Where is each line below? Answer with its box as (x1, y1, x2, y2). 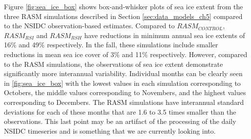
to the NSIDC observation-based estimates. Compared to (4, 20, 175, 31)
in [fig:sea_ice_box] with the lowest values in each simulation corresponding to (4, 78, 241, 88)
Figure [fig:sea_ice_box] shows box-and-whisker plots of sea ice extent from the (4, 1, 243, 11)
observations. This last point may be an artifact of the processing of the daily (4, 116, 236, 126)
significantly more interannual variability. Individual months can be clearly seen (4, 68, 243, 79)
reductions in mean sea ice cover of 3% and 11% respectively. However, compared (4, 49, 248, 59)
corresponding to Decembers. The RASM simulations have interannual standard (4, 97, 244, 107)
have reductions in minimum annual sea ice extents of (84, 30, 245, 40)
